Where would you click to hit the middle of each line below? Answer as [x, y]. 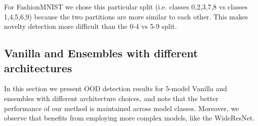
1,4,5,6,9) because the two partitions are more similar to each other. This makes [126, 16]
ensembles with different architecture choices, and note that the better [111, 98]
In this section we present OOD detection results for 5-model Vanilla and [116, 88]
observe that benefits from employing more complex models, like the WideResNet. [129, 118]
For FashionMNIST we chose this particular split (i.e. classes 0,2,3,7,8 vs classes [126, 6]
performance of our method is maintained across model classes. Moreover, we [122, 108]
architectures [38, 67]
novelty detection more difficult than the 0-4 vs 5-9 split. [91, 26]
